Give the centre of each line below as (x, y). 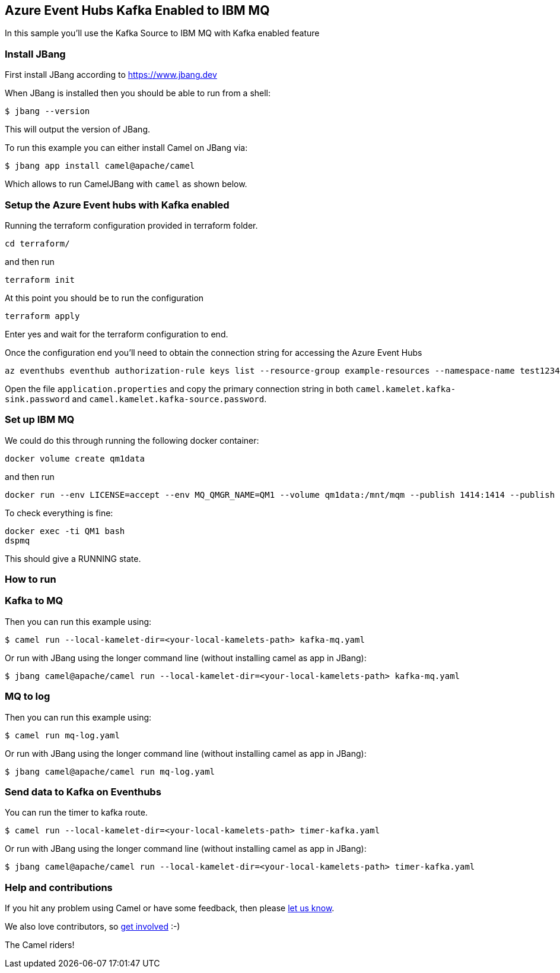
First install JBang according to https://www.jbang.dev (111, 75)
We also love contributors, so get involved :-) (93, 927)
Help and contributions (59, 887)
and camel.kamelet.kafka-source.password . (169, 399)
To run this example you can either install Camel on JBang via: (126, 148)
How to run (31, 579)
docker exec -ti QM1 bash (65, 531)
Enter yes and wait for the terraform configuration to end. (117, 334)
